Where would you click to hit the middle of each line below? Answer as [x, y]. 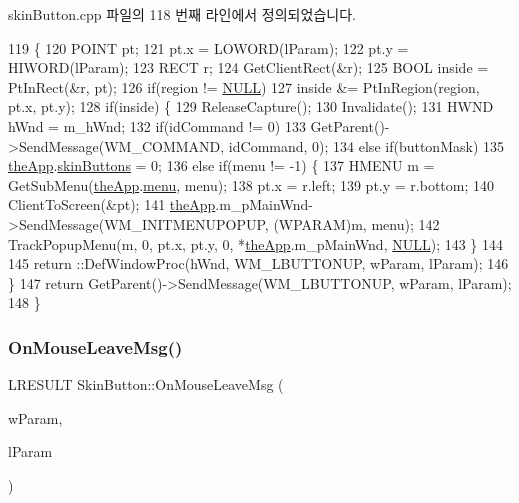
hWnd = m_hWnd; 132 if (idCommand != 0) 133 [157, 125]
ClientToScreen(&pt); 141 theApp [112, 204]
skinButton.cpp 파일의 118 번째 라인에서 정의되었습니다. [182, 14]
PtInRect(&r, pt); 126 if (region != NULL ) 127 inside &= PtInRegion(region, [244, 86]
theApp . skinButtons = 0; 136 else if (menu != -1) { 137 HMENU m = [221, 165]
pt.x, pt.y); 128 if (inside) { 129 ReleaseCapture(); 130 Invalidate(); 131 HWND [251, 106]
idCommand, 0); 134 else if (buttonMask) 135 [366, 145]
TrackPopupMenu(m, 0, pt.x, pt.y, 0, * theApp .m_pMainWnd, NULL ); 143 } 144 [256, 243]
